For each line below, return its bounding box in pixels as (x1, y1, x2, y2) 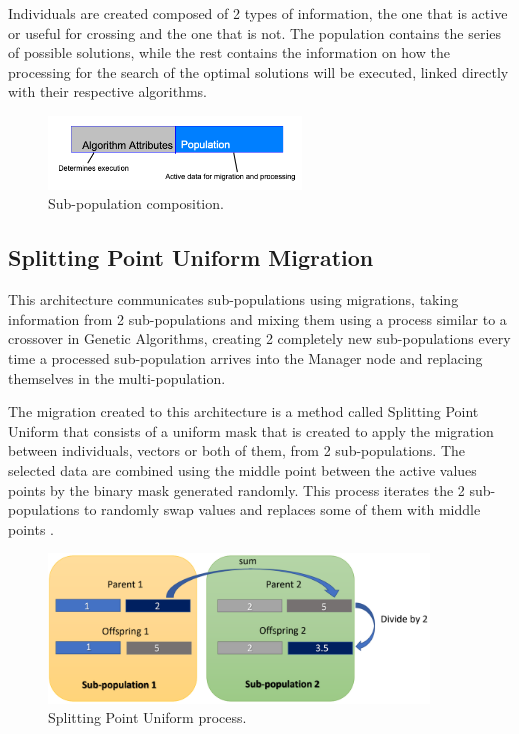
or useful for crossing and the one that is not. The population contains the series (8, 22, 502, 43)
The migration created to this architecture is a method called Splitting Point (8, 401, 479, 422)
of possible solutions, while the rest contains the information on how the (8, 42, 450, 63)
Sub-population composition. (48, 193, 224, 214)
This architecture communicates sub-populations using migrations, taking (8, 289, 459, 310)
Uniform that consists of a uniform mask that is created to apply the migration (8, 420, 494, 441)
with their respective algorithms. (8, 81, 207, 102)
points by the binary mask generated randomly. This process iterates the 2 (8, 479, 465, 500)
